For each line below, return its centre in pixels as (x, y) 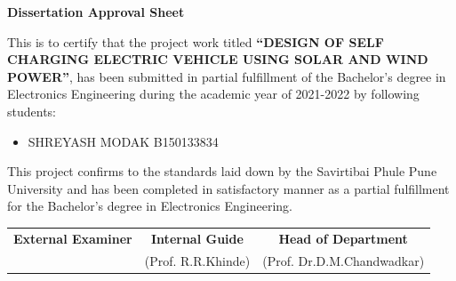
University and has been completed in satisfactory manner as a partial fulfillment (228, 188)
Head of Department (343, 238)
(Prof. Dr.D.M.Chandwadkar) (344, 260)
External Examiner (73, 238)
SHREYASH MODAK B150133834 (123, 141)
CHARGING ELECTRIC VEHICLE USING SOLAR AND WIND (218, 59)
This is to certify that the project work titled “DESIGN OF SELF (196, 41)
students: (32, 111)
